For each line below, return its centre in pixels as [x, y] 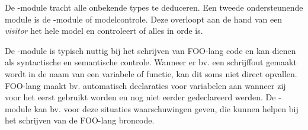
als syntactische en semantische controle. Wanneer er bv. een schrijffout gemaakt [151, 62]
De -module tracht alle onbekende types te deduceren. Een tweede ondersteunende [154, 7]
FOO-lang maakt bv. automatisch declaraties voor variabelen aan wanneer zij [145, 85]
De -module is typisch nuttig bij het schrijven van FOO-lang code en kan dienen [150, 50]
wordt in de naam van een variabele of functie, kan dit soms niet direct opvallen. [151, 73]
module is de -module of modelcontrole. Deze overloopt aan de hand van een [144, 19]
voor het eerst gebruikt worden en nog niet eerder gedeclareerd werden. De [140, 97]
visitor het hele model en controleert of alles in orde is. [104, 31]
